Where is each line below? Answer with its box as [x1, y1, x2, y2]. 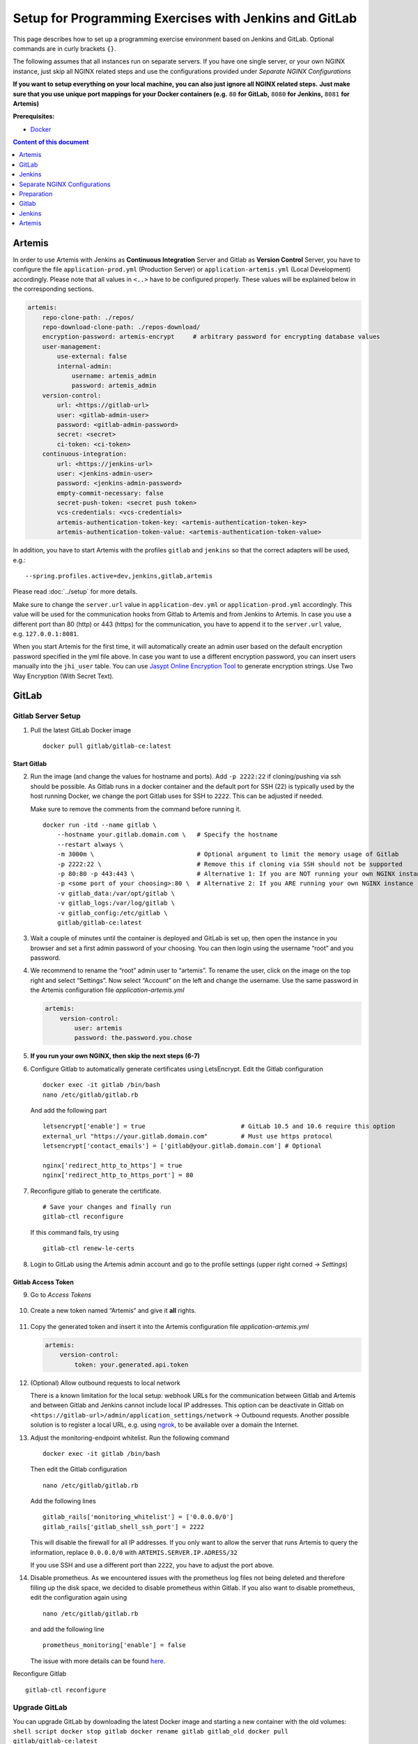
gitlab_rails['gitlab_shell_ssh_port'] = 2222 [42, 1523, 205, 1531]
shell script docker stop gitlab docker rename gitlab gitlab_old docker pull [13, 1727, 289, 1736]
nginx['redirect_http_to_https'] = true [42, 1162, 183, 1169]
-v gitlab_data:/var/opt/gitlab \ [56, 889, 176, 897]
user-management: [42, 343, 102, 350]
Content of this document [13, 138, 89, 146]
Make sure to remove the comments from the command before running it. [30, 804, 242, 813]
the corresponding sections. [13, 285, 94, 293]
